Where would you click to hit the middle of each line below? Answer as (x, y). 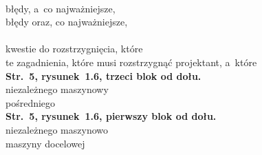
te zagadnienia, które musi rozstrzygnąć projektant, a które (131, 62)
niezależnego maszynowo (57, 129)
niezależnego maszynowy (57, 89)
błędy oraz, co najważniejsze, (67, 22)
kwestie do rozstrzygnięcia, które (74, 49)
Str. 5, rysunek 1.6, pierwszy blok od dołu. (111, 116)
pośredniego (31, 102)
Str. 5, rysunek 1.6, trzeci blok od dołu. (103, 75)
